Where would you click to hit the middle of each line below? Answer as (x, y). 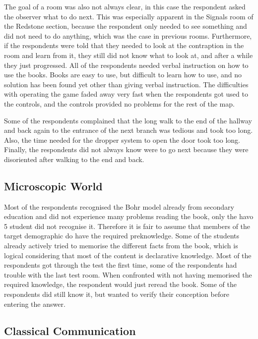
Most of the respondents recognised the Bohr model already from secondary (119, 206)
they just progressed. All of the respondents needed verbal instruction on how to (126, 65)
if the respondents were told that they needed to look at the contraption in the (124, 45)
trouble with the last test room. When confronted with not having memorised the (128, 274)
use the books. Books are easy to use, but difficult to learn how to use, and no (123, 75)
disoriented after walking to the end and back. (74, 159)
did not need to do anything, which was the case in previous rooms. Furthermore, (128, 35)
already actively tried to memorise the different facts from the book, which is (121, 246)
